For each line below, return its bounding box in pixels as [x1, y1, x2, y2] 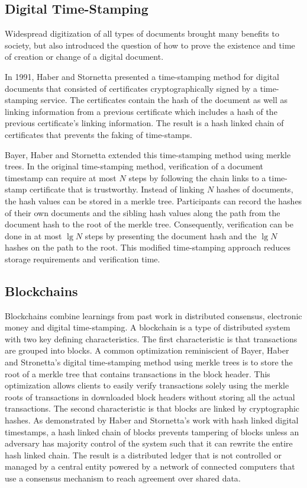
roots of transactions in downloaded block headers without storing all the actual [5, 390, 295, 403]
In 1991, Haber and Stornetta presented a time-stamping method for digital [5, 70, 279, 82]
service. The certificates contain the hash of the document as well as [40, 94, 288, 106]
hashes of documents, [216, 183, 293, 195]
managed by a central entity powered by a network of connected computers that [5, 460, 295, 473]
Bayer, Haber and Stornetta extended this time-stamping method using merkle [5, 148, 291, 160]
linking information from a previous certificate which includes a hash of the [5, 105, 277, 117]
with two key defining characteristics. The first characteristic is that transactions [5, 332, 298, 345]
